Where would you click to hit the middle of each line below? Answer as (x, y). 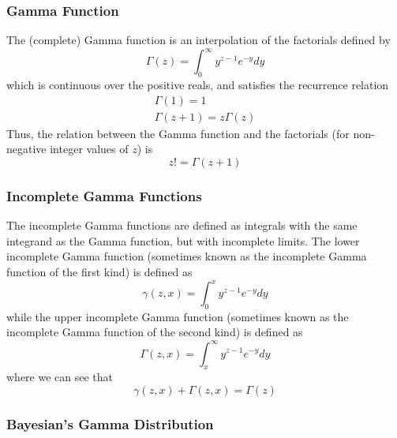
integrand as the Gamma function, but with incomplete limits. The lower (183, 240)
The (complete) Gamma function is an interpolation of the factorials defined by (198, 40)
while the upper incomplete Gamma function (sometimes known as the (178, 316)
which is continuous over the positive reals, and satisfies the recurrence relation (198, 85)
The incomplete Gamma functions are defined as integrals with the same (182, 225)
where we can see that (60, 377)
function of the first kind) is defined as (99, 271)
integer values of (89, 149)
